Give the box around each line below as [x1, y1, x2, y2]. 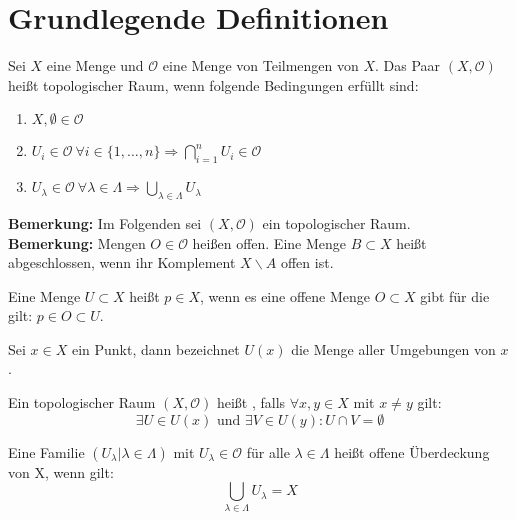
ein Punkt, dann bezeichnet [71, 338, 240, 359]
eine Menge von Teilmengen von [162, 55, 359, 76]
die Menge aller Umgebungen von [291, 338, 496, 359]
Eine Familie [8, 441, 85, 462]
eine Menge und [46, 55, 144, 76]
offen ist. [280, 252, 334, 273]
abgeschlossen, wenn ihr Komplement [8, 252, 236, 273]
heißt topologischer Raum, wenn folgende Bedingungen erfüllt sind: [8, 74, 419, 95]
